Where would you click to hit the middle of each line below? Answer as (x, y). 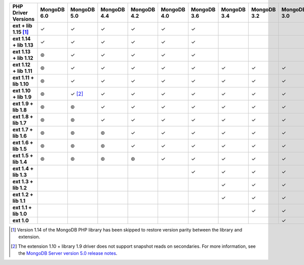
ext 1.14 (22, 39)
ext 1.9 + (23, 104)
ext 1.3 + (23, 181)
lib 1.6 (20, 136)
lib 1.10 (21, 84)
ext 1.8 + (23, 117)
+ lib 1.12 (23, 58)
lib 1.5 (20, 149)
